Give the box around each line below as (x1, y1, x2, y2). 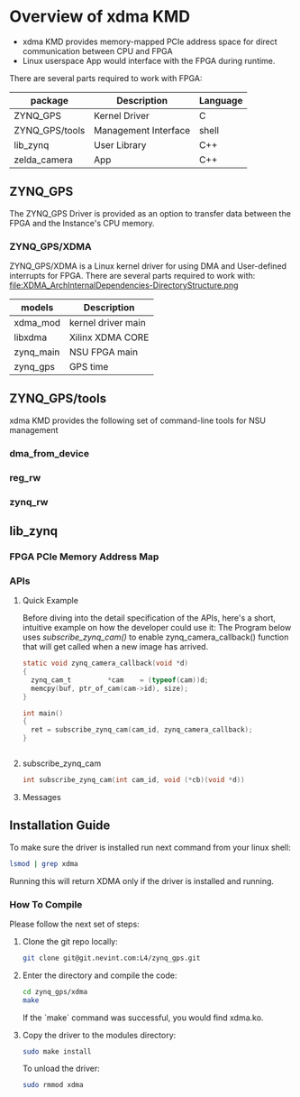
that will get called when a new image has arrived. (22, 641, 209, 652)
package (30, 94, 69, 106)
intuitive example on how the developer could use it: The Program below (22, 622, 292, 633)
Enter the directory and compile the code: (22, 970, 177, 981)
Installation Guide (9, 818, 111, 834)
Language (198, 94, 243, 106)
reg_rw (9, 471, 41, 484)
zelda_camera (14, 153, 74, 166)
